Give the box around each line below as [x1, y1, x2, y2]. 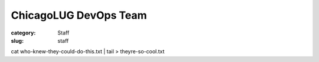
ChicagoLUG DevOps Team [11, 9, 147, 22]
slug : [11, 37, 24, 44]
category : [11, 29, 36, 36]
